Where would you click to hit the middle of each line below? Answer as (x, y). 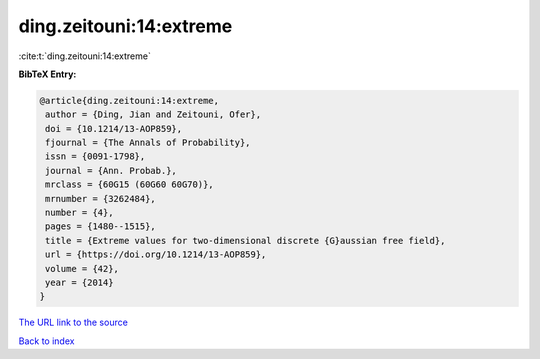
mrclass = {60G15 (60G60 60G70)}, (129, 184)
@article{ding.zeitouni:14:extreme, (129, 100)
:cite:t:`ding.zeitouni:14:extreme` (85, 56)
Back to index (46, 341)
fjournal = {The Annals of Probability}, (148, 143)
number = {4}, (79, 213)
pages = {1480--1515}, (101, 226)
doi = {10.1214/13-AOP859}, (114, 128)
